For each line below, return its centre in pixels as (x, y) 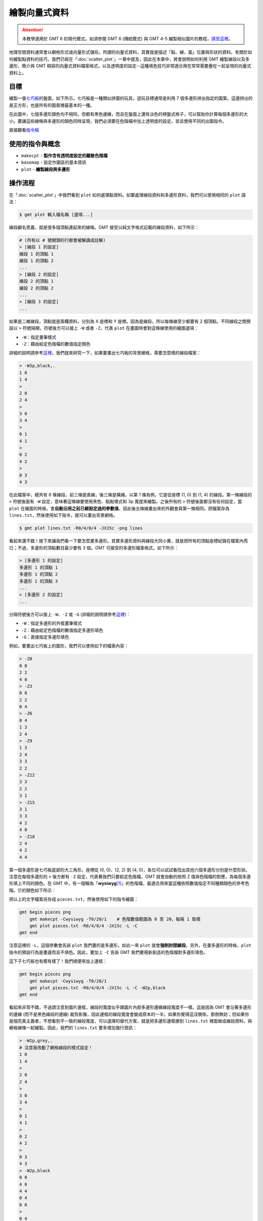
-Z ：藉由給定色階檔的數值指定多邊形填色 (62, 630)
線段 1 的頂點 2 (36, 261)
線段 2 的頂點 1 (36, 281)
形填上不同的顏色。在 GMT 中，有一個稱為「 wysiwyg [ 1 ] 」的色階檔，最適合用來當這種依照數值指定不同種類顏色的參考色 (129, 884)
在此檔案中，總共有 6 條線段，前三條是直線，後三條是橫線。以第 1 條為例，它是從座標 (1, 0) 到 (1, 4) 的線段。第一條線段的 (131, 495)
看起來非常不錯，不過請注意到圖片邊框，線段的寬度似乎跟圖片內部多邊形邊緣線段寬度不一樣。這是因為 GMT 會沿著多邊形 (130, 1007)
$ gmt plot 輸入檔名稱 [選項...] (56, 214)
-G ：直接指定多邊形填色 (45, 637)
